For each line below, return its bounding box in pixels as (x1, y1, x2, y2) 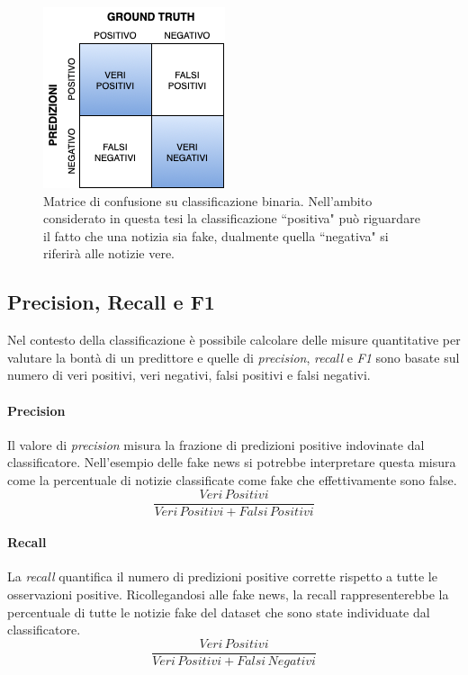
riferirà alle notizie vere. (43, 244, 175, 263)
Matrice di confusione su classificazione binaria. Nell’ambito (43, 191, 373, 210)
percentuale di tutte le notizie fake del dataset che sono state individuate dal (7, 602, 430, 621)
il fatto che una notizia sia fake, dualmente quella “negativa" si (43, 226, 389, 245)
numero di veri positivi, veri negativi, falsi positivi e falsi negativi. (7, 365, 371, 384)
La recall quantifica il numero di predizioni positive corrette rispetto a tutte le (7, 567, 437, 586)
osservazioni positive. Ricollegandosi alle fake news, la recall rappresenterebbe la (7, 584, 449, 603)
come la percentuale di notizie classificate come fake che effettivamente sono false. (7, 470, 457, 489)
